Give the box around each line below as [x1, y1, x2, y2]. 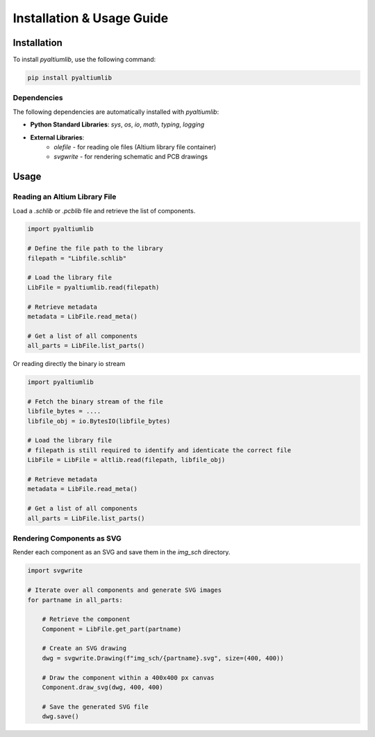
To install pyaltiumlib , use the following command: [12, 56, 156, 64]
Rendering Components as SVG [12, 533, 122, 543]
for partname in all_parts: [27, 596, 123, 604]
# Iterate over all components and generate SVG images [27, 586, 222, 594]
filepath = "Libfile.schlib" [27, 254, 127, 262]
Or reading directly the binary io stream [12, 360, 126, 368]
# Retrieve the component [42, 615, 131, 623]
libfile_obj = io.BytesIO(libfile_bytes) [27, 417, 171, 425]
